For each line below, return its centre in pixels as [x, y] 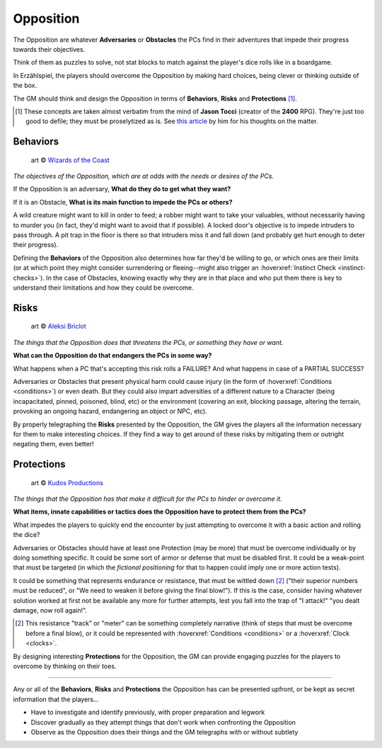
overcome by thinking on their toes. [65, 666]
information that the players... [56, 699]
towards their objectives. [49, 49]
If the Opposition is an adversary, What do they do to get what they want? [122, 189]
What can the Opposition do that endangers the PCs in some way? [112, 356]
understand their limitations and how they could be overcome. [103, 288]
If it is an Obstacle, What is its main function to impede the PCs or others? [123, 202]
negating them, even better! [53, 444]
